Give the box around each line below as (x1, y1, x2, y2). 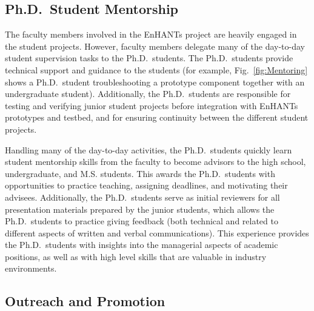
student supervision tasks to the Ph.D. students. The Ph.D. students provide (5, 52, 293, 64)
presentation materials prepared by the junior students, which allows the (5, 202, 275, 215)
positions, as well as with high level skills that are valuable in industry (5, 250, 267, 263)
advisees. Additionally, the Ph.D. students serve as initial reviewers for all (5, 190, 280, 203)
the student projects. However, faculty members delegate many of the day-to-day (5, 39, 305, 52)
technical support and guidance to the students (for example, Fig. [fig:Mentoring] (5, 63, 308, 76)
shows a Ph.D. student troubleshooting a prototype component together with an (5, 75, 305, 88)
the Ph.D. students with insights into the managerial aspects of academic (5, 238, 278, 251)
